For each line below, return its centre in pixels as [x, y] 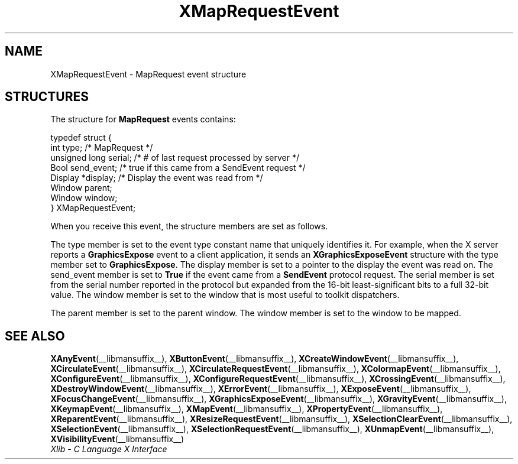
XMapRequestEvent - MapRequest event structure [148, 74]
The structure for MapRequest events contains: [143, 119]
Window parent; [81, 188]
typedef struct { [81, 138]
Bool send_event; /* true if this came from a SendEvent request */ [178, 168]
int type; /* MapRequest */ [102, 148]
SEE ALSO [35, 336]
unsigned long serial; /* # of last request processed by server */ [175, 158]
